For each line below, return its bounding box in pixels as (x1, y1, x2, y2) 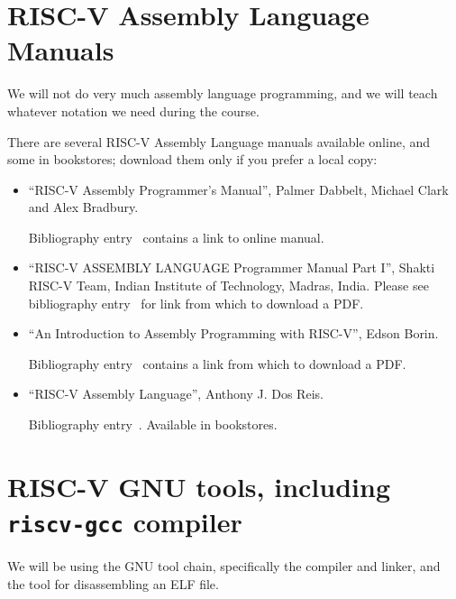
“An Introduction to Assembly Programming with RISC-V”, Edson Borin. (28, 324, 439, 343)
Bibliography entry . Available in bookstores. (28, 415, 278, 434)
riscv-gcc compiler (7, 503, 242, 539)
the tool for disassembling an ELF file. (7, 574, 219, 593)
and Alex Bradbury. (28, 198, 139, 217)
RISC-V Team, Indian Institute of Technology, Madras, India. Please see (28, 276, 429, 295)
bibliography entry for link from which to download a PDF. (28, 293, 364, 312)
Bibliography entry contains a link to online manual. (28, 227, 324, 246)
